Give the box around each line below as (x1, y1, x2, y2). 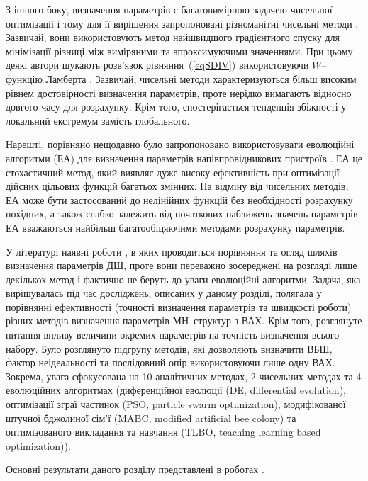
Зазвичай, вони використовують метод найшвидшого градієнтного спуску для (6, 30, 340, 45)
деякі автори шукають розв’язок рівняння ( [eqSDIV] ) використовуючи (6, 57, 309, 72)
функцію (6, 71, 43, 86)
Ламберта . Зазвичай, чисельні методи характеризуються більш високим (45, 71, 357, 86)
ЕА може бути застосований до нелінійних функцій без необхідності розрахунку (6, 192, 353, 207)
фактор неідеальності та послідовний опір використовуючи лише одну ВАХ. (6, 355, 335, 370)
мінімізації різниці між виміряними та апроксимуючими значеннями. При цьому (6, 43, 353, 58)
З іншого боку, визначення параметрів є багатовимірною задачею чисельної (6, 2, 333, 16)
